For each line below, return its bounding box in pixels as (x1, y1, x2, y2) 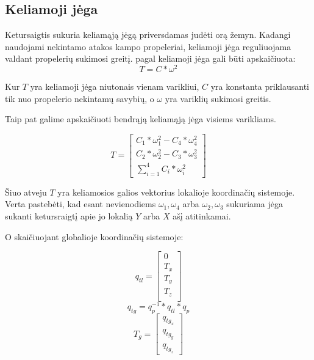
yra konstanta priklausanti (210, 80, 309, 93)
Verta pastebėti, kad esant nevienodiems (5, 197, 156, 210)
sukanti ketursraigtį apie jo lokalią (5, 209, 133, 222)
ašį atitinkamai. (173, 209, 231, 222)
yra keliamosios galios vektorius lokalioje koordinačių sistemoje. (57, 185, 295, 198)
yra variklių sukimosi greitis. (165, 92, 271, 105)
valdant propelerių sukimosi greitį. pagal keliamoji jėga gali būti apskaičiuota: (5, 52, 296, 65)
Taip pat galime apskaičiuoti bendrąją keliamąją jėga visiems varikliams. (5, 112, 276, 125)
